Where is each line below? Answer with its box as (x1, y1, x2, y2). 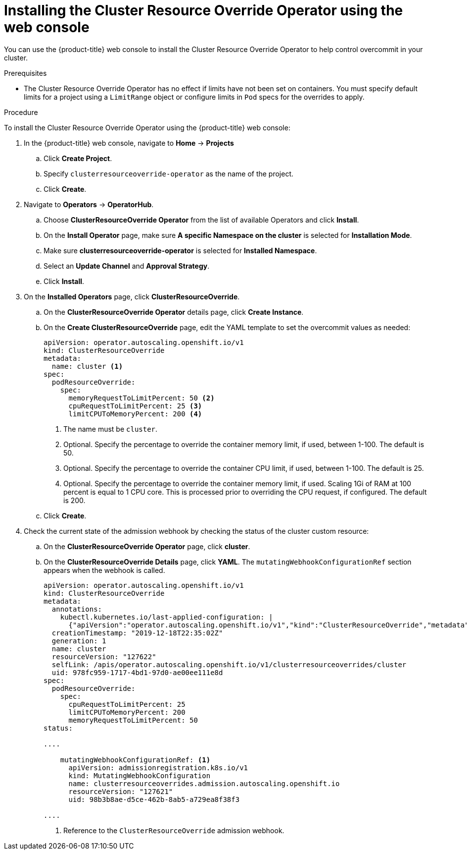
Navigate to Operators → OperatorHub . (24, 200, 154, 209)
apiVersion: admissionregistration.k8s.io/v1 (68, 763, 248, 772)
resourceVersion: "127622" (51, 652, 156, 661)
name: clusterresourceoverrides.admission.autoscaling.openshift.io (68, 779, 340, 788)
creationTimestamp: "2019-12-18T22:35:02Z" (51, 628, 223, 637)
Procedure (4, 108, 38, 116)
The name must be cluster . (63, 424, 158, 433)
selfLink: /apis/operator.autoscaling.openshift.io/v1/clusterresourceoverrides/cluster (51, 660, 407, 669)
